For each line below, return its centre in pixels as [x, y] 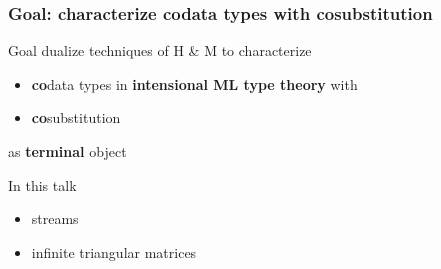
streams [55, 218]
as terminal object [67, 151]
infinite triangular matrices [114, 251]
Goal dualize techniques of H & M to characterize [160, 50]
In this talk [42, 184]
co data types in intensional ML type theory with [194, 83]
